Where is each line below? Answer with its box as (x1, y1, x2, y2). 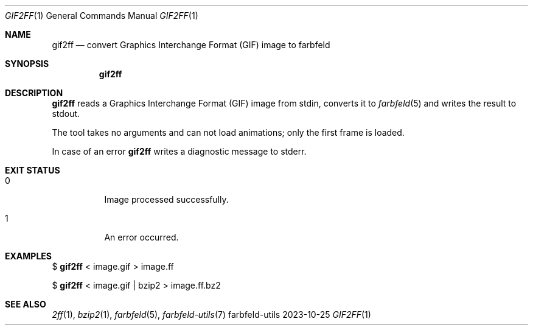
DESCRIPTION (5, 88, 63, 98)
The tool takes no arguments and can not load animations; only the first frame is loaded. (52, 127, 405, 138)
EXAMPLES (5, 251, 52, 261)
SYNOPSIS (5, 58, 49, 69)
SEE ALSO (5, 299, 46, 309)
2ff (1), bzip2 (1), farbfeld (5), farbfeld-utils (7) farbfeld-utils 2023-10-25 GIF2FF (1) (52, 309, 371, 320)
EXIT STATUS (5, 165, 60, 175)
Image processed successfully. (104, 194, 229, 205)
